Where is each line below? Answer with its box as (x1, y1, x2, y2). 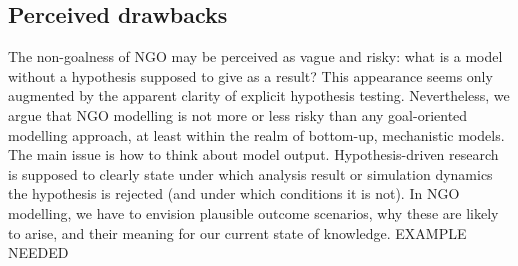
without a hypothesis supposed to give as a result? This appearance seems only (8, 65, 493, 86)
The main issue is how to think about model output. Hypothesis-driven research (8, 144, 499, 165)
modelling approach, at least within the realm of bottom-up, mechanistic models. (8, 124, 505, 145)
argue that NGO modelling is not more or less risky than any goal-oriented (8, 104, 468, 125)
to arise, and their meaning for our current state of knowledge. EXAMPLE (8, 222, 467, 243)
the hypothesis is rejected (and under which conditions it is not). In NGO (8, 183, 460, 204)
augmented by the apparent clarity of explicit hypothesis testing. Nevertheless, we (8, 85, 510, 106)
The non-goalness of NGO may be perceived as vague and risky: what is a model (8, 46, 503, 67)
